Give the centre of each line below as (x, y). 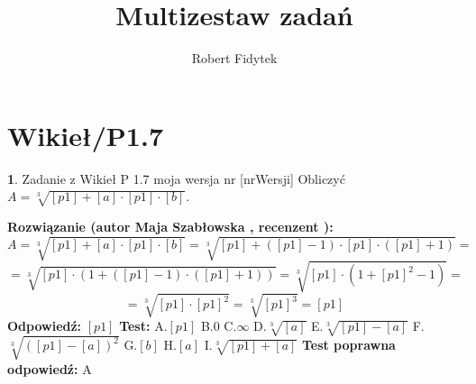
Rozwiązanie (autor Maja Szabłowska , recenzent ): (170, 227)
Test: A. (143, 326)
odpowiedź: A (50, 368)
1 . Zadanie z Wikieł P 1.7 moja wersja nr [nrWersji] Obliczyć (176, 178)
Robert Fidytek (234, 58)
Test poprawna (348, 345)
